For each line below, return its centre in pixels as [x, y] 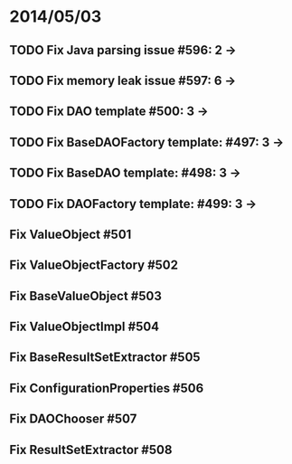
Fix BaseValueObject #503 [86, 296]
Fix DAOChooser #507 [73, 419]
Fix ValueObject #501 [71, 234]
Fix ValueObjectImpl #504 [85, 327]
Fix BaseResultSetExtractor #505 [105, 358]
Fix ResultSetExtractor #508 [91, 450]
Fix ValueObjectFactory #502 [94, 265]
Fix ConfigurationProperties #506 [107, 388]
